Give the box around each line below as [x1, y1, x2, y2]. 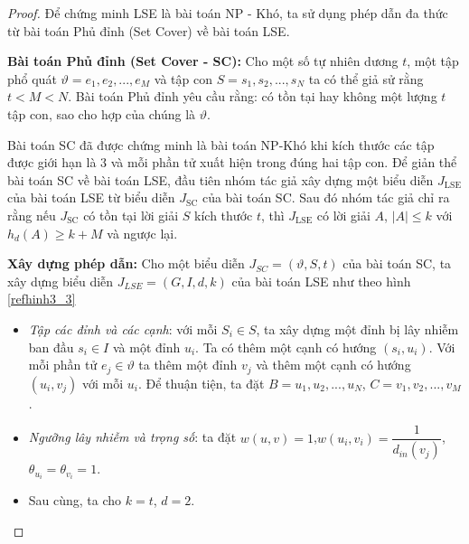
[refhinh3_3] [7, 289, 76, 308]
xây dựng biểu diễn [7, 271, 114, 290]
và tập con [154, 69, 212, 88]
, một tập [407, 52, 459, 70]
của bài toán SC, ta [342, 254, 452, 273]
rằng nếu [7, 205, 56, 224]
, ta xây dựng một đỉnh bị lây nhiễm [256, 319, 459, 338]
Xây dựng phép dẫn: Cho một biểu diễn [7, 254, 245, 273]
